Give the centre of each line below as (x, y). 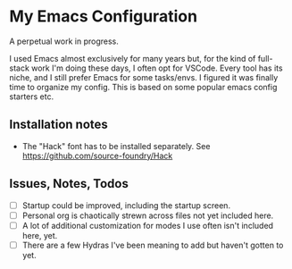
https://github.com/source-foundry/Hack (97, 156)
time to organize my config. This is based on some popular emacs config (143, 87)
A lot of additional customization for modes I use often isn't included (148, 225)
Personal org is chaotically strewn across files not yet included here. (148, 215)
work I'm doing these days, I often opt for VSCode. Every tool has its (157, 68)
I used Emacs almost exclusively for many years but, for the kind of (133, 58)
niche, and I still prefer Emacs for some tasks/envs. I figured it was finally (144, 77)
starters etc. (32, 97)
